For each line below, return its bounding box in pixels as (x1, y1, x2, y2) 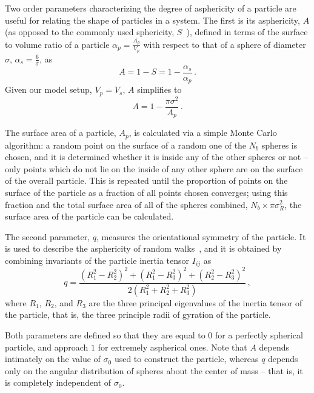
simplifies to (137, 83, 182, 96)
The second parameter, (5, 230, 90, 243)
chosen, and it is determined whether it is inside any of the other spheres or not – (5, 150, 308, 163)
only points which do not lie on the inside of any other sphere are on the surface (5, 162, 303, 175)
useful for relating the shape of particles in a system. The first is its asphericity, (5, 13, 300, 26)
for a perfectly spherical (215, 328, 303, 341)
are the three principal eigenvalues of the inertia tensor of (89, 296, 302, 309)
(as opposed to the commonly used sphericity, (5, 25, 175, 38)
